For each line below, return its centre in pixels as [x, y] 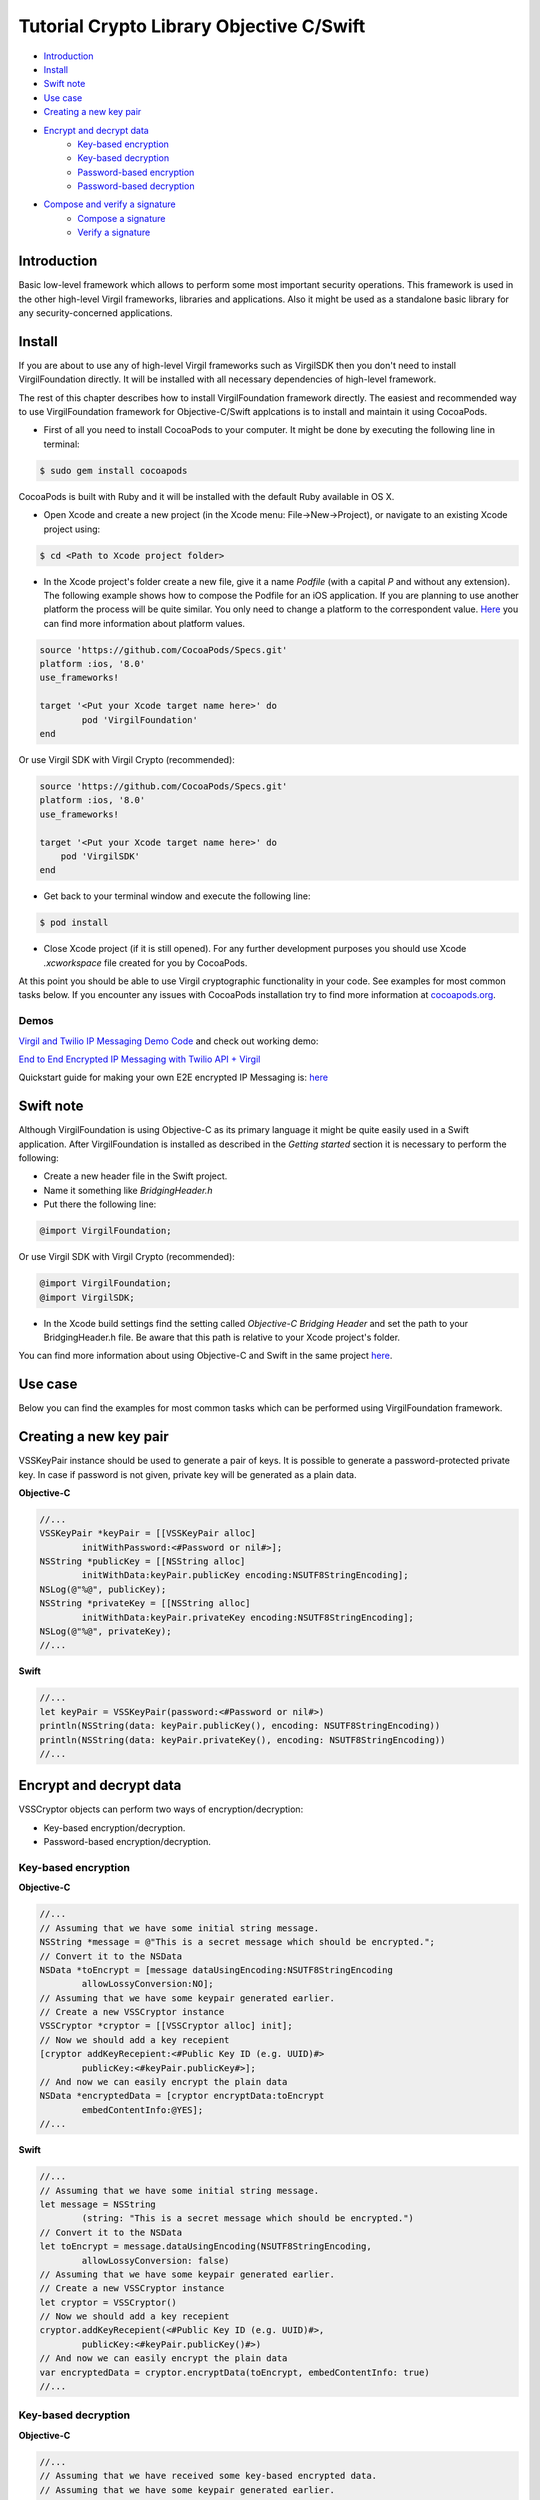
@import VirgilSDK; [87, 1297]
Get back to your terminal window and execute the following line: [177, 896]
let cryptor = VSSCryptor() [108, 2302]
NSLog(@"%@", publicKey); [103, 1589]
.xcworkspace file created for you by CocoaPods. [145, 962]
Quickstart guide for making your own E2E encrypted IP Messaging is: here [173, 1077]
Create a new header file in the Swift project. [135, 1176]
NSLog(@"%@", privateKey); [105, 1631]
